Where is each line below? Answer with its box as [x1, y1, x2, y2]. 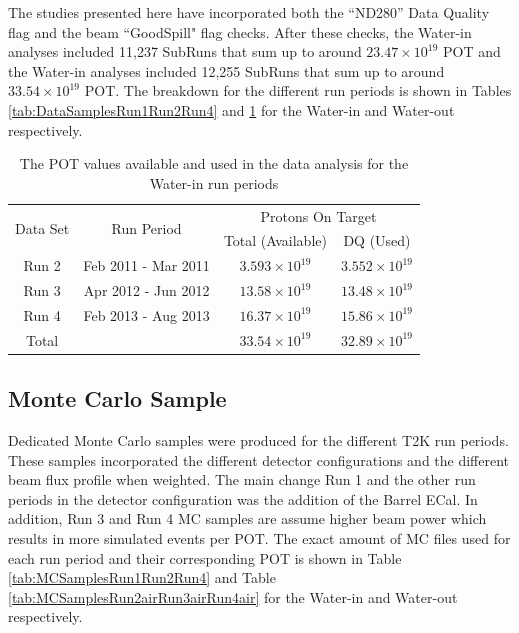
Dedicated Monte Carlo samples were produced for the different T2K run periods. [8, 430, 509, 451]
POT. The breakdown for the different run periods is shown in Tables [84, 80, 512, 101]
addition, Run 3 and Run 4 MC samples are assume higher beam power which [8, 508, 487, 529]
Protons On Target [260, 205, 377, 226]
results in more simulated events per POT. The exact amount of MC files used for [8, 528, 511, 549]
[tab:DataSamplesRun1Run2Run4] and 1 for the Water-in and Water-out [8, 99, 455, 120]
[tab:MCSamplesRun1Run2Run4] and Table [8, 567, 276, 588]
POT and [443, 41, 501, 62]
